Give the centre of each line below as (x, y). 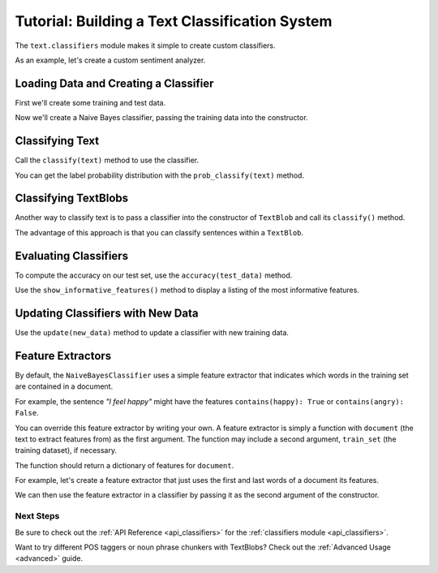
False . (27, 413)
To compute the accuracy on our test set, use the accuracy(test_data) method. (154, 275)
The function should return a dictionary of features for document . (125, 465)
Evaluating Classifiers (72, 256)
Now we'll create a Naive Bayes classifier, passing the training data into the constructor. (161, 118)
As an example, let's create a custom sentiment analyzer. (110, 60)
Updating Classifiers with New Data (107, 313)
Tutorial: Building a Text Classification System (174, 21)
